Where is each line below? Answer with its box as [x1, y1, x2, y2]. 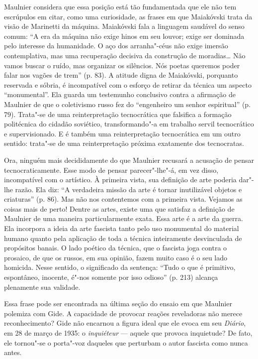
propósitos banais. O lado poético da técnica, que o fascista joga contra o [4, 242, 227, 253]
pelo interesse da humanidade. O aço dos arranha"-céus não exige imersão [4, 40, 228, 51]
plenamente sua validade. [4, 281, 81, 292]
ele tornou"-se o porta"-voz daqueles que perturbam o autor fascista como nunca [4, 337, 248, 348]
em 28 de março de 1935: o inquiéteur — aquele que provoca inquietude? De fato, [4, 328, 253, 338]
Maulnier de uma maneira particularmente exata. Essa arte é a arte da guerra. [4, 213, 243, 224]
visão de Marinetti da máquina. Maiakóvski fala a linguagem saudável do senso [4, 21, 245, 31]
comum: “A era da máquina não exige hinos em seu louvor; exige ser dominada [4, 30, 245, 41]
